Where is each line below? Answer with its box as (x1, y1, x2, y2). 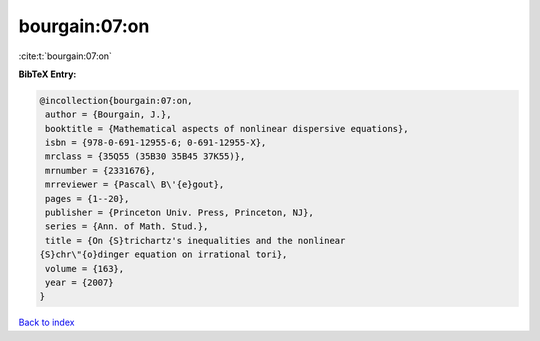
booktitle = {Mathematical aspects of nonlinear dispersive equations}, (45, 123, 409, 134)
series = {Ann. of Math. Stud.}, (45, 221, 209, 232)
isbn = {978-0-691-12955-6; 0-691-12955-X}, (45, 137, 267, 149)
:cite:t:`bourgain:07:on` (18, 50, 112, 62)
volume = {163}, (45, 263, 125, 274)
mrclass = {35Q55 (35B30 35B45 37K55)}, (45, 151, 246, 162)
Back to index (18, 316, 75, 329)
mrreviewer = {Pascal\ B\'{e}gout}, (45, 179, 225, 190)
